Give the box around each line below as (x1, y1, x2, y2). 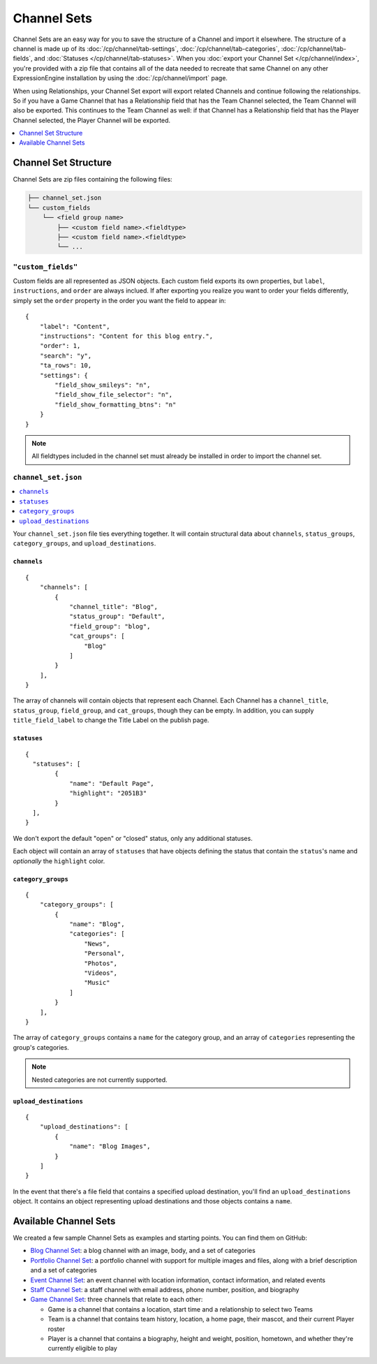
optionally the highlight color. (13, 856, 105, 865)
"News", (84, 939, 110, 948)
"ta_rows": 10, (39, 362, 92, 369)
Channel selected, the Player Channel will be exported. (13, 116, 171, 124)
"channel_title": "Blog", (69, 603, 158, 610)
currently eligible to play (47, 1344, 118, 1353)
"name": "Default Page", (69, 779, 155, 787)
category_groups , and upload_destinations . (13, 539, 156, 548)
